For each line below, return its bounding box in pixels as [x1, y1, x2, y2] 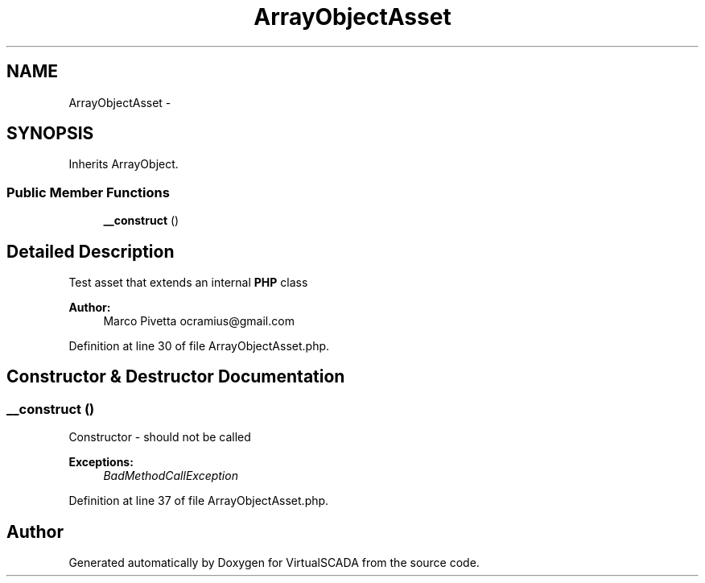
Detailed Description [6, 241, 175, 262]
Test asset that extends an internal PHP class [68, 275, 308, 290]
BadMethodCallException [103, 469, 238, 483]
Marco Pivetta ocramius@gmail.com [103, 314, 295, 329]
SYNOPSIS [6, 123, 94, 144]
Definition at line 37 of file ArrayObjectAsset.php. [68, 494, 329, 508]
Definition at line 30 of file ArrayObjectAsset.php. [68, 339, 330, 354]
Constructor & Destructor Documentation [6, 366, 345, 387]
